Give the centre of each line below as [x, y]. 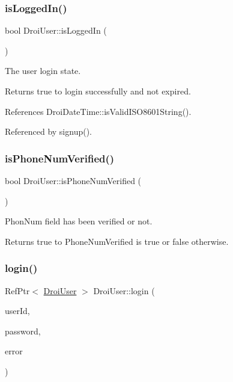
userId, [17, 311]
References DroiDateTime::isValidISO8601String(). [98, 111]
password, [23, 331]
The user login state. [43, 71]
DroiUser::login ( [124, 290]
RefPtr [17, 290]
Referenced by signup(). [48, 131]
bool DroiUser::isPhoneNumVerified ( [73, 180]
